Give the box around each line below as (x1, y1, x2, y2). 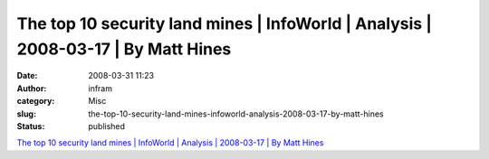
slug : (16, 108, 36, 119)
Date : (16, 70, 38, 81)
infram (88, 82, 113, 94)
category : (16, 96, 55, 107)
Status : (16, 120, 45, 131)
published (88, 120, 126, 131)
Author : (16, 82, 47, 94)
